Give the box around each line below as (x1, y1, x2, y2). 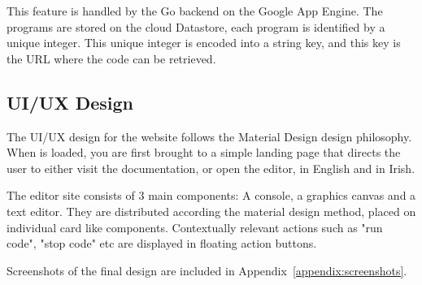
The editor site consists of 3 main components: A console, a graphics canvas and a (7, 187, 416, 204)
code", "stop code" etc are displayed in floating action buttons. (7, 235, 317, 252)
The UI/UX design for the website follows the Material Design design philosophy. (7, 127, 412, 145)
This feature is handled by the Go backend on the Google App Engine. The (7, 2, 383, 19)
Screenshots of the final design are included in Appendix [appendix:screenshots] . (7, 261, 407, 279)
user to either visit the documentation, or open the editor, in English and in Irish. (7, 159, 415, 176)
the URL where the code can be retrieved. (7, 50, 216, 67)
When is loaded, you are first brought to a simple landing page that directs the (7, 144, 401, 161)
